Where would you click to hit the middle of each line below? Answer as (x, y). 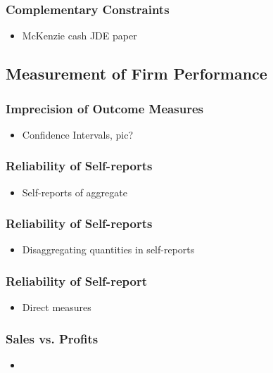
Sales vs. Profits (52, 338)
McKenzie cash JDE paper (80, 36)
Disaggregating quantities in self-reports (108, 249)
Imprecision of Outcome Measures (104, 108)
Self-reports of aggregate (75, 192)
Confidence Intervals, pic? (78, 134)
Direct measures (57, 307)
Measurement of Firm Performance (136, 74)
